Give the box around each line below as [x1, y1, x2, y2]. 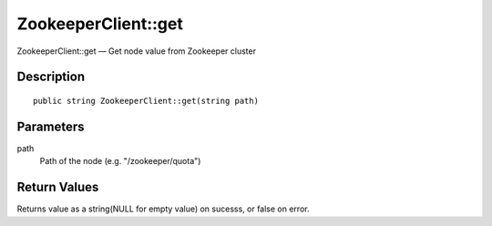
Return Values [16, 180, 99, 195]
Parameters [16, 118, 85, 134]
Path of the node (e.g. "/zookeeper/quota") [39, 156, 201, 167]
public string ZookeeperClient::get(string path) [33, 96, 260, 106]
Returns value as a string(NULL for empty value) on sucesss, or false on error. [16, 203, 310, 214]
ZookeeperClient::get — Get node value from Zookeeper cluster [16, 46, 257, 56]
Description [16, 69, 86, 85]
